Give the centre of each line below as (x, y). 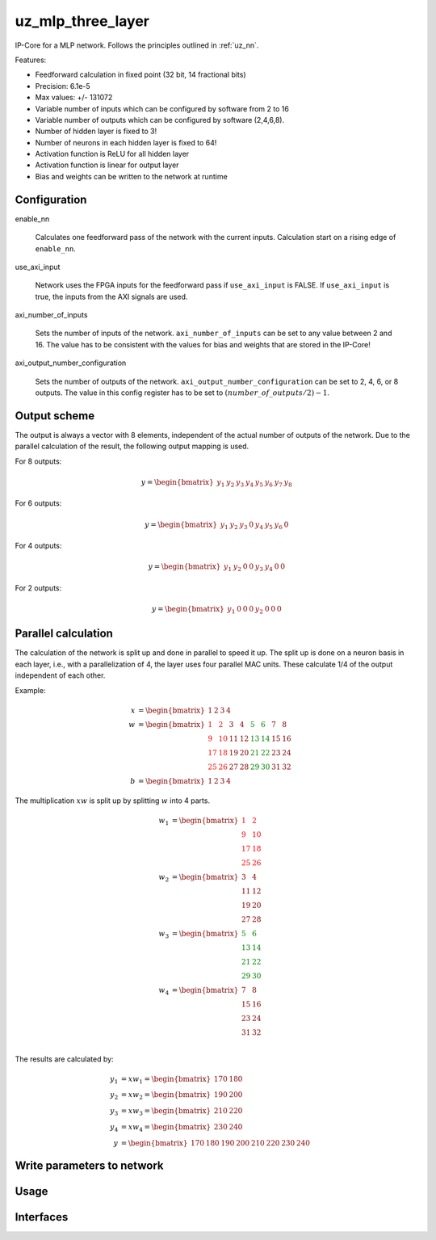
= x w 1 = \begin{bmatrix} (166, 1080)
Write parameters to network (89, 1166)
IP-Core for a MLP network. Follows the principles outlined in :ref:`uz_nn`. (137, 45)
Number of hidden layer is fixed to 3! (96, 131)
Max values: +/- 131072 (74, 98)
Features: (31, 60)
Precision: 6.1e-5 (63, 86)
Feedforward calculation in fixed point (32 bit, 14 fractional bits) (140, 75)
